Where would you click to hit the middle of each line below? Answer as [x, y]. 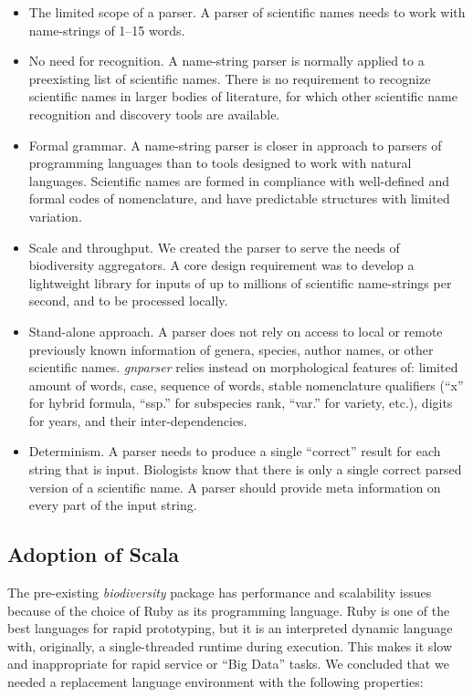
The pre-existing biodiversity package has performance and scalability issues [220, 593]
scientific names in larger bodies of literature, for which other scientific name [243, 96]
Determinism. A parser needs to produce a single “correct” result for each [235, 451]
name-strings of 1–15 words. [107, 30]
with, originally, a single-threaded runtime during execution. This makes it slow [230, 645]
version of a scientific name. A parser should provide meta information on [235, 487]
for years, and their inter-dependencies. [138, 420]
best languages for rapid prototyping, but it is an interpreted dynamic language [230, 628]
